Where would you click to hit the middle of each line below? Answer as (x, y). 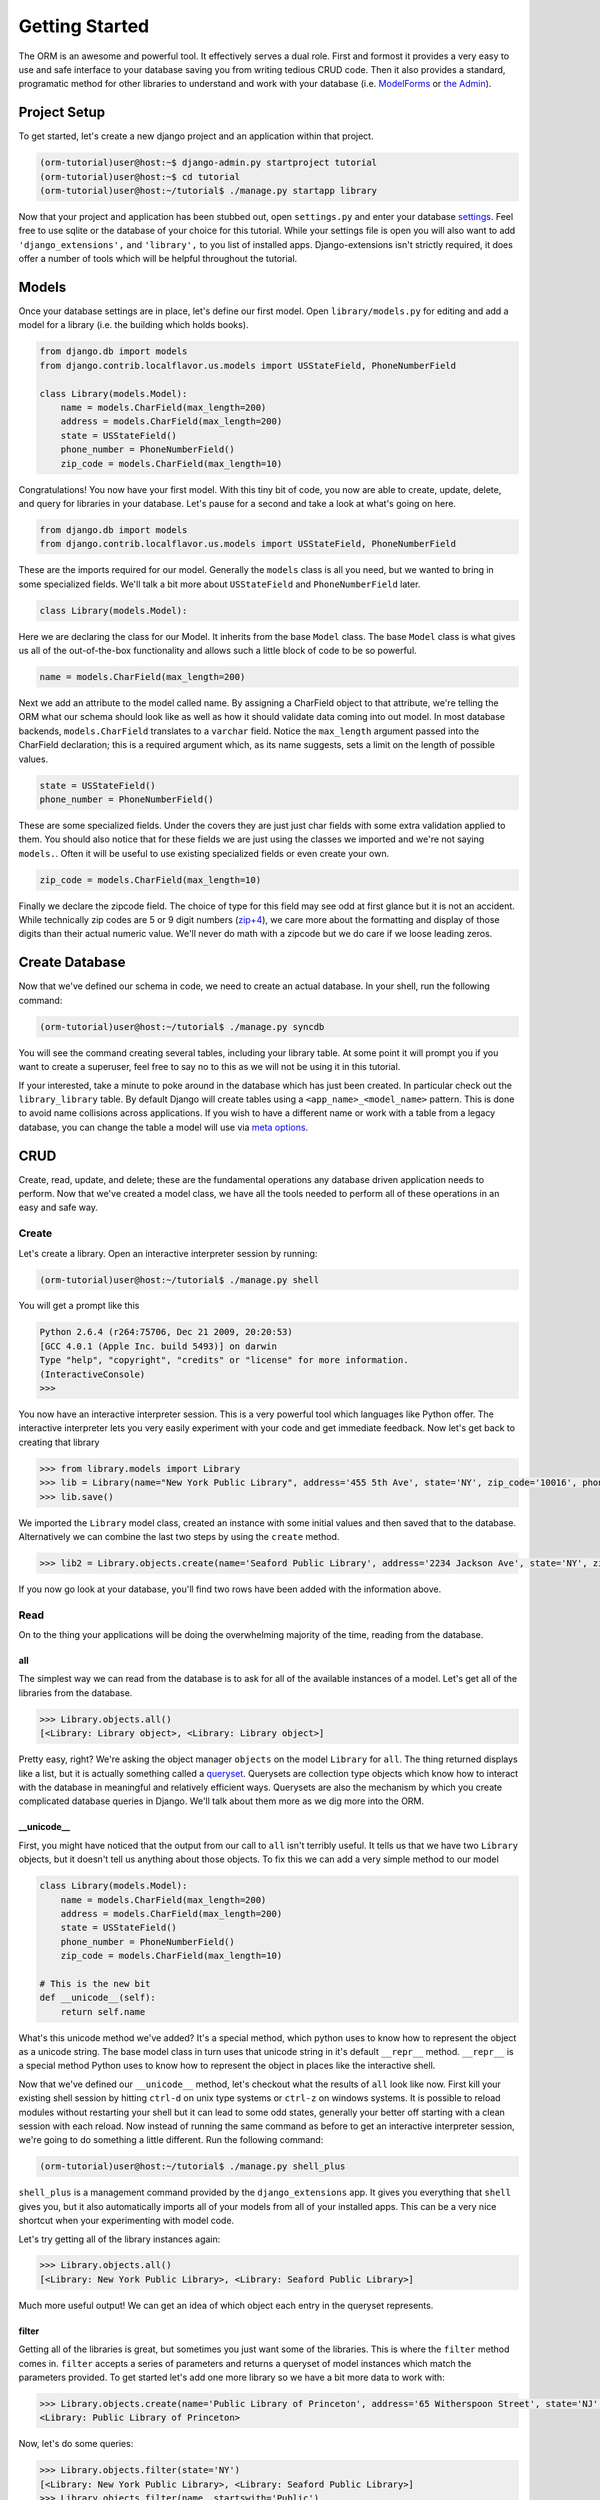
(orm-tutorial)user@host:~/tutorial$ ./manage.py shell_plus (192, 2166)
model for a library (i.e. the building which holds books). (133, 325)
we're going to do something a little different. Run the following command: (171, 2140)
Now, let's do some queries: (76, 2444)
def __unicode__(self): (98, 1998)
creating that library (59, 1442)
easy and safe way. (58, 1207)
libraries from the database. (75, 1692)
